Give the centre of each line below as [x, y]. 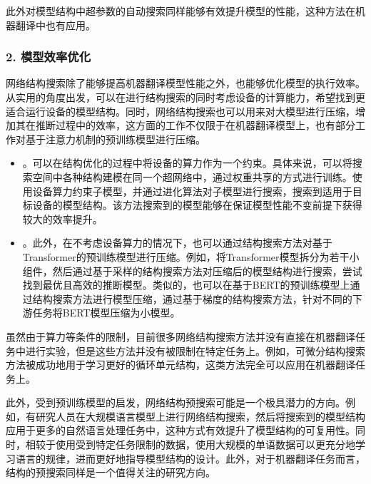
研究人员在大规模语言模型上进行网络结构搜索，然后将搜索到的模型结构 [200, 416]
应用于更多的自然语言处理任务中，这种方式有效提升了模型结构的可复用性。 [181, 430]
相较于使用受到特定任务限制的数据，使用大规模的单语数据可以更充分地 [190, 444]
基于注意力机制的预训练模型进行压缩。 [115, 139]
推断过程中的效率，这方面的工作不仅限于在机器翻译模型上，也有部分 [195, 125]
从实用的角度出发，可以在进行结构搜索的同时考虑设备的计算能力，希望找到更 [185, 97]
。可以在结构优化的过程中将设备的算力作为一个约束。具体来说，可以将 [187, 163]
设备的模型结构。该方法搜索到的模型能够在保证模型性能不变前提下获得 [197, 205]
